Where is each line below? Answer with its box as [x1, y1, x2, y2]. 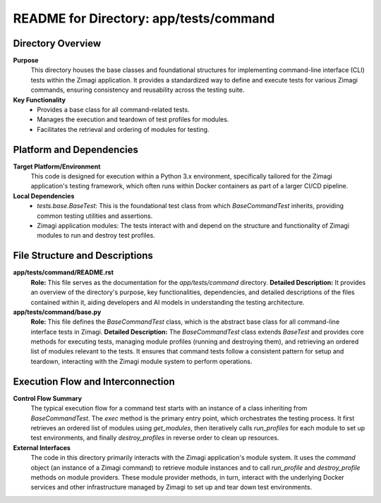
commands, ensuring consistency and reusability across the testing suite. [30, 85, 245, 95]
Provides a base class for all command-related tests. [37, 106, 190, 114]
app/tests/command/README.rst [13, 268, 114, 277]
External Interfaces [13, 443, 71, 452]
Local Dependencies [13, 191, 75, 200]
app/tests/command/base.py [13, 308, 102, 316]
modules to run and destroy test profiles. [37, 231, 155, 240]
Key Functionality [13, 95, 66, 104]
